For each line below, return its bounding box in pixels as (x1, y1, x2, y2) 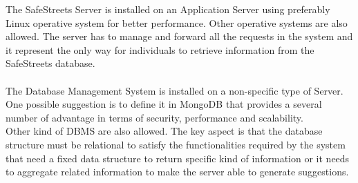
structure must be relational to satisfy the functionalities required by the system (6, 137, 346, 151)
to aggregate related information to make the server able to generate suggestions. (6, 164, 349, 179)
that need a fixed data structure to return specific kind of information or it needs (6, 151, 350, 165)
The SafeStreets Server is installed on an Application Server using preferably (6, 2, 330, 16)
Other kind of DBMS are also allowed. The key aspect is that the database (6, 124, 323, 138)
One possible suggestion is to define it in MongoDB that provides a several (6, 97, 322, 111)
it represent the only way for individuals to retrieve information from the (6, 42, 314, 57)
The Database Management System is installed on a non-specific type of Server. (6, 83, 343, 97)
